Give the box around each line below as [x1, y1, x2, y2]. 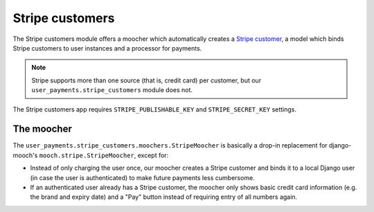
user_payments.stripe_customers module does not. [31, 86, 193, 94]
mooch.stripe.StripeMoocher [39, 151, 135, 159]
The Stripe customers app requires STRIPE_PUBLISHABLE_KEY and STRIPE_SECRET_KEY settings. [12, 105, 297, 114]
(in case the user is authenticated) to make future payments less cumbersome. [30, 173, 256, 182]
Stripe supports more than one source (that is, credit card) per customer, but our [31, 76, 262, 85]
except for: [137, 151, 169, 159]
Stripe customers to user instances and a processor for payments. [12, 44, 202, 52]
